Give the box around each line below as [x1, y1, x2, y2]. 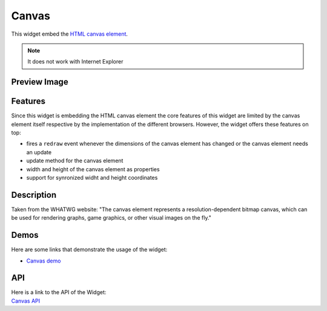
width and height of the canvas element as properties [26, 165, 160, 172]
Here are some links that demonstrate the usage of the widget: [11, 246, 168, 254]
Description [11, 189, 57, 200]
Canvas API [11, 297, 41, 304]
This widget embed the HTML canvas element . [11, 30, 128, 38]
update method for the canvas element [26, 157, 124, 165]
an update [26, 148, 51, 155]
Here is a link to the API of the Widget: [11, 289, 107, 296]
